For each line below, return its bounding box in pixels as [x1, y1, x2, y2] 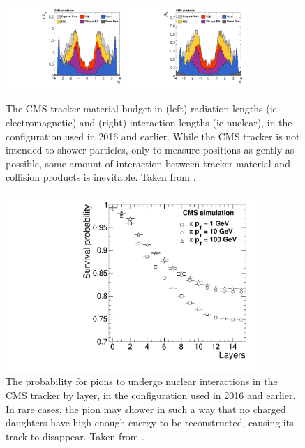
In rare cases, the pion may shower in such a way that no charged [6, 401, 286, 416]
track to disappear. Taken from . [6, 428, 144, 443]
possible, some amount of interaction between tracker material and [6, 156, 290, 170]
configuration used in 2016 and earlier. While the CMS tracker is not [6, 128, 300, 143]
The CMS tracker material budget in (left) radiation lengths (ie [6, 101, 277, 116]
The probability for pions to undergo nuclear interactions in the [6, 374, 278, 389]
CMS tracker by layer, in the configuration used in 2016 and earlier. [6, 387, 296, 402]
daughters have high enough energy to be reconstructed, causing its [6, 415, 294, 430]
